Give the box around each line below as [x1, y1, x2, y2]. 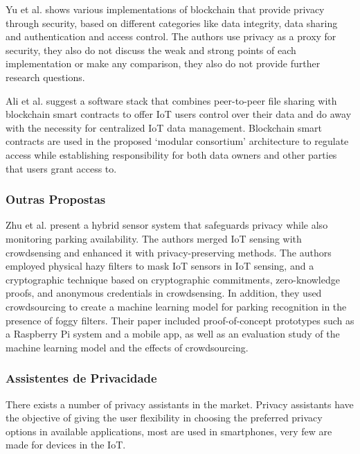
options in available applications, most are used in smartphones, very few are [6, 424, 332, 438]
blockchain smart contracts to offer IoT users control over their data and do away [6, 107, 352, 121]
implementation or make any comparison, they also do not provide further [6, 56, 321, 71]
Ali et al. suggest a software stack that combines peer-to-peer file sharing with [6, 93, 337, 107]
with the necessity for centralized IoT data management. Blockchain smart [6, 120, 323, 134]
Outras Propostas [6, 191, 106, 208]
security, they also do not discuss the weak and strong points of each [6, 42, 296, 57]
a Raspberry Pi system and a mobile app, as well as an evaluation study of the [6, 326, 340, 341]
